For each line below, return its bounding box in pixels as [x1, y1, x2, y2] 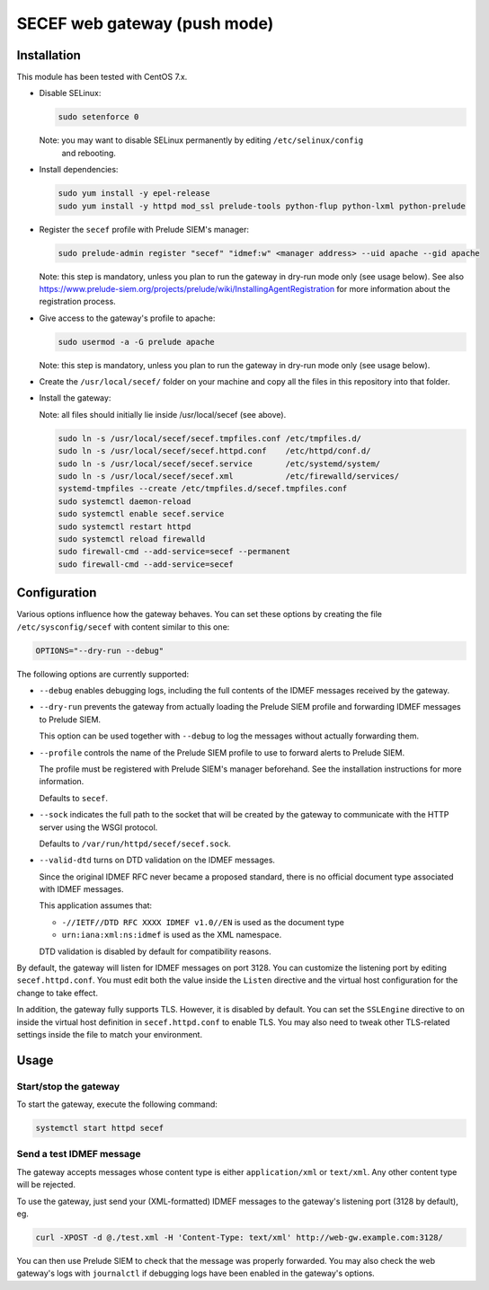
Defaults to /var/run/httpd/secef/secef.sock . [39, 838, 231, 849]
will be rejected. [16, 1180, 76, 1190]
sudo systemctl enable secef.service [58, 508, 225, 519]
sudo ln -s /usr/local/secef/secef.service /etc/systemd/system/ [58, 458, 381, 469]
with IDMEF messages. [39, 884, 125, 895]
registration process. [39, 296, 116, 307]
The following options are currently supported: [16, 668, 190, 679]
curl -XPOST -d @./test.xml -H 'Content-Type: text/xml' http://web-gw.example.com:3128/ [35, 1233, 444, 1242]
